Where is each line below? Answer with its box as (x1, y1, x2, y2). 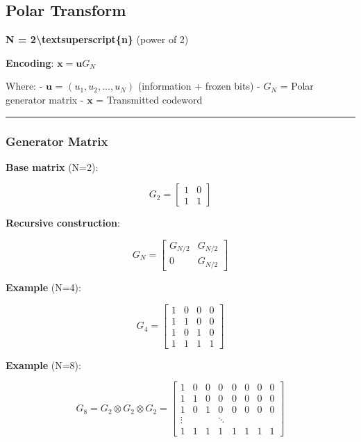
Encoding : (6, 55, 54, 69)
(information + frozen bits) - (137, 79, 260, 93)
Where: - (6, 79, 43, 93)
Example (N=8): (6, 357, 81, 372)
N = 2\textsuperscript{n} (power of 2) (6, 32, 189, 47)
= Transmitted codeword (96, 92, 203, 106)
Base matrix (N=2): (6, 159, 99, 174)
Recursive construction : (6, 215, 120, 230)
